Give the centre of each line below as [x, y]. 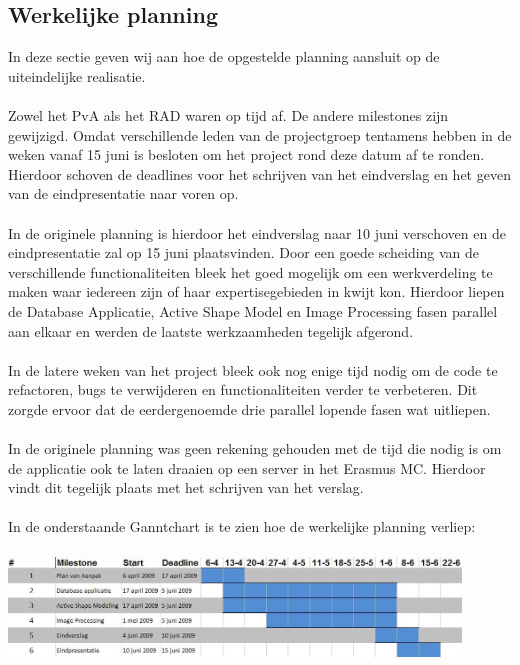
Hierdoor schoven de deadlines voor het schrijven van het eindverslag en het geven [259, 173]
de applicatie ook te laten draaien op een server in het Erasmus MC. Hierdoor [247, 467]
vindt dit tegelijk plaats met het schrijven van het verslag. [186, 487]
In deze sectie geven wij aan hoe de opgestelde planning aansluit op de [224, 56]
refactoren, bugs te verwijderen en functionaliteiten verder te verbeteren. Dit [243, 389]
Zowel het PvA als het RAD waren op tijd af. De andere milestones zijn [228, 114]
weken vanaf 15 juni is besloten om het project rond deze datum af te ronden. [246, 154]
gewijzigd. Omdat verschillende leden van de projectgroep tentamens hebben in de [260, 134]
